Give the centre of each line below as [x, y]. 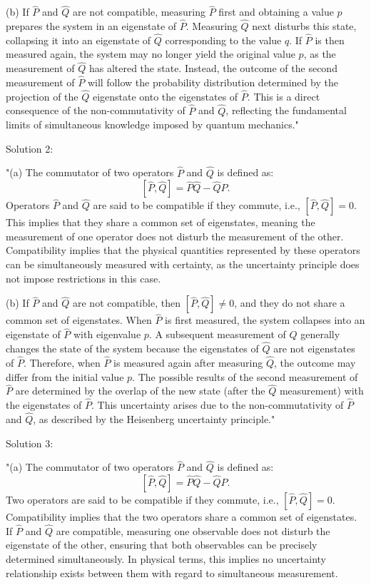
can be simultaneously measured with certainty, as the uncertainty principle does [183, 264]
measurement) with [321, 391]
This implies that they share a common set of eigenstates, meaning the [161, 222]
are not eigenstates [314, 349]
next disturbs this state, [304, 26]
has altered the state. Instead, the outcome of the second [213, 68]
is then [330, 40]
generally [320, 334]
